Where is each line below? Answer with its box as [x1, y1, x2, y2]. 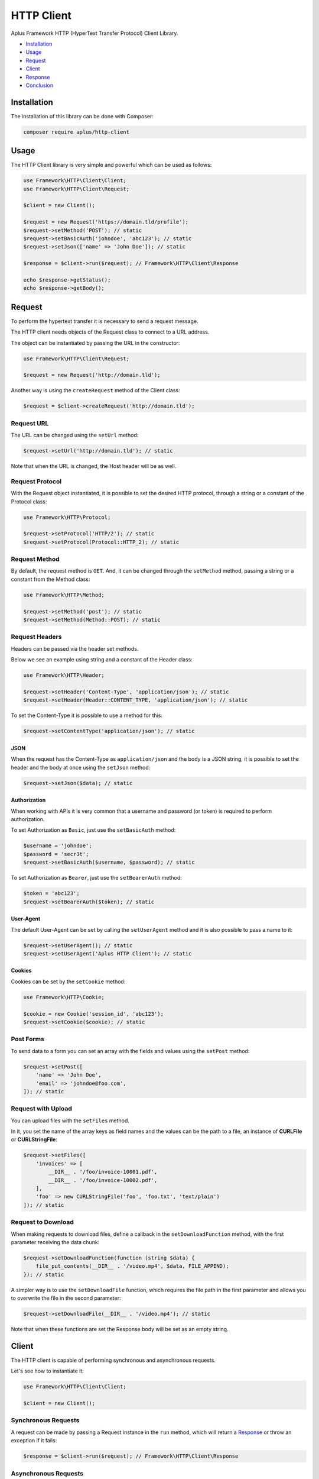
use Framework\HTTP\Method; [23, 592, 105, 598]
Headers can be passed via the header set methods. [11, 645, 139, 652]
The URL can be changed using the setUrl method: [11, 432, 139, 439]
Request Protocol [11, 477, 62, 485]
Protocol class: [11, 498, 47, 505]
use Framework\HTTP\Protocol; [23, 514, 111, 521]
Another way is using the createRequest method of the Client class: [11, 387, 180, 394]
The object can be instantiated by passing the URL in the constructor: [11, 339, 180, 346]
